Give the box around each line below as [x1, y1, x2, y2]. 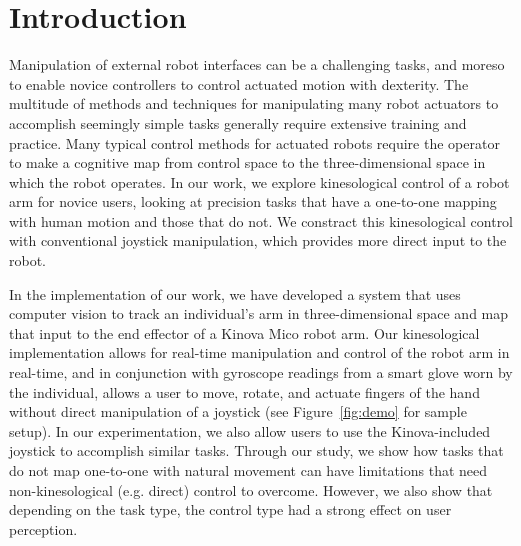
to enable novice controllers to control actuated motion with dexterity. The [9, 73, 469, 94]
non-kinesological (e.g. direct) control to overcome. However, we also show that [9, 479, 493, 500]
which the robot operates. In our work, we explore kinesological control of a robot [9, 171, 510, 192]
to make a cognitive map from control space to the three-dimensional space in [9, 152, 486, 173]
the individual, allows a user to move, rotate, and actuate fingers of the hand [9, 381, 480, 402]
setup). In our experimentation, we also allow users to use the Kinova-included [9, 420, 491, 441]
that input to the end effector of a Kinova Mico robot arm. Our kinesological [9, 322, 480, 343]
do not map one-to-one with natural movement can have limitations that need [9, 460, 488, 480]
